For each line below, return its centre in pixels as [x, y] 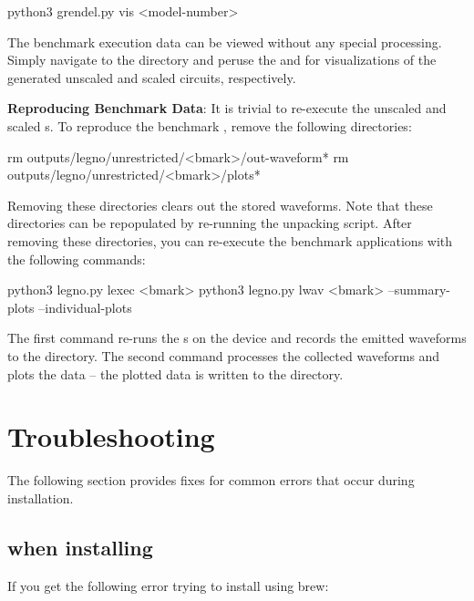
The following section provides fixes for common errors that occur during [211, 480]
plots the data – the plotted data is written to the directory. [175, 373]
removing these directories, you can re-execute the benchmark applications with [230, 240]
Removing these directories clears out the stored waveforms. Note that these [220, 205]
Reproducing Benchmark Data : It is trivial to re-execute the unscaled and [227, 108]
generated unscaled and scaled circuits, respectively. [152, 77]
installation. [41, 497]
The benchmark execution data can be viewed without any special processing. [225, 41]
